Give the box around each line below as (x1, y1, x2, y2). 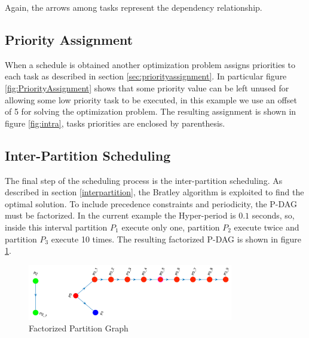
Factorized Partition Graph (29, 322, 129, 334)
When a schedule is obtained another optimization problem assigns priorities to (5, 58, 295, 70)
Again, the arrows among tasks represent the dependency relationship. (5, 1, 262, 13)
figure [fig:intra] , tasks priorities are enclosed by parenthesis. (5, 116, 225, 129)
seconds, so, (252, 209, 295, 222)
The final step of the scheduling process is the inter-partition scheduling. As (5, 174, 283, 186)
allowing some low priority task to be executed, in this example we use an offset (5, 93, 297, 106)
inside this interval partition (5, 220, 108, 233)
